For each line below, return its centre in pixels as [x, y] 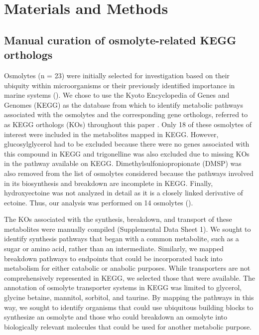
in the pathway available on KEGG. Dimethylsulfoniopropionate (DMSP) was [123, 163]
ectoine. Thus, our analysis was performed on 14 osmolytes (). [99, 202]
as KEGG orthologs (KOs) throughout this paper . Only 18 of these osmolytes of [128, 124]
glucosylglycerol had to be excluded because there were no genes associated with [127, 144]
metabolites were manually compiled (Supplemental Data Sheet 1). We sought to [128, 229]
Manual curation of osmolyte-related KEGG [120, 40]
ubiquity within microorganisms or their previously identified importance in [120, 85]
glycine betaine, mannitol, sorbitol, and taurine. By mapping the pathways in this [129, 297]
